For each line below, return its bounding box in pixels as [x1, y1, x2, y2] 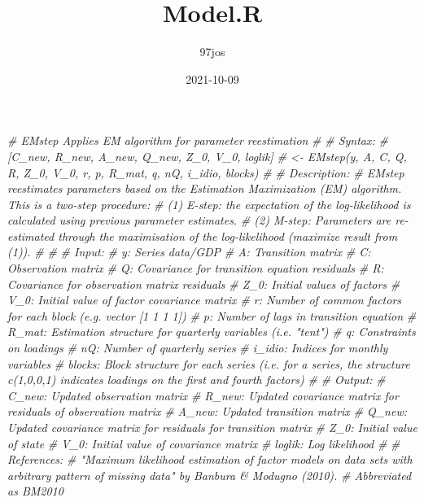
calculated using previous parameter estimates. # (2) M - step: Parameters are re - [7, 212, 409, 229]
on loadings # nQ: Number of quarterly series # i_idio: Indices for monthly [7, 339, 388, 356]
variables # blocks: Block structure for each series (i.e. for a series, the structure [7, 355, 410, 372]
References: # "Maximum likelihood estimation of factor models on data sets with [7, 451, 413, 468]
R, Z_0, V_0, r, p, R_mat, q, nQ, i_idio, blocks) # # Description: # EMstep [7, 164, 404, 181]
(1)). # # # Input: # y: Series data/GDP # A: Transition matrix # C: [7, 243, 371, 260]
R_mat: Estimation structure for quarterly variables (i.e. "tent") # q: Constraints [7, 323, 416, 340]
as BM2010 [7, 482, 63, 500]
